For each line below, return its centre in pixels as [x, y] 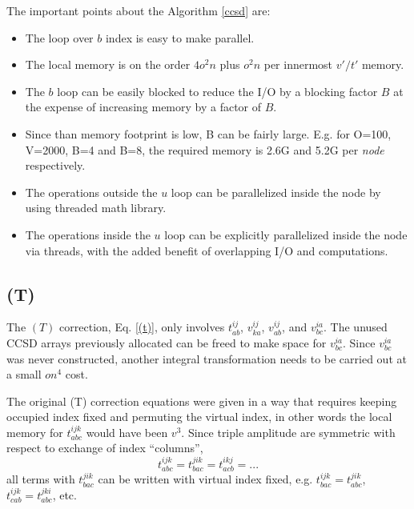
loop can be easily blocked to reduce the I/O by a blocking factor [217, 91]
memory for [35, 432]
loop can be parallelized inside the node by [276, 192]
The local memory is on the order [108, 64]
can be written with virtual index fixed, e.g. [205, 479]
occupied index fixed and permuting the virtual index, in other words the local [199, 417]
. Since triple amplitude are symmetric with [288, 432]
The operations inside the [88, 234]
